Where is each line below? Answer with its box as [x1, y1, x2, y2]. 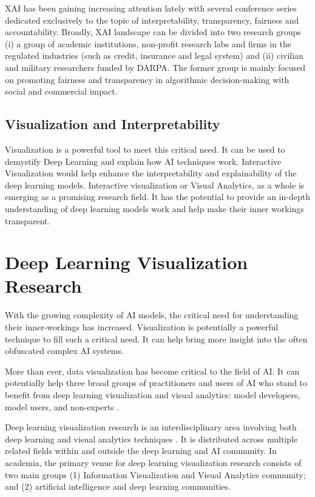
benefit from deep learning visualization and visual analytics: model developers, [5, 388, 300, 401]
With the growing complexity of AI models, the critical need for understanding [5, 309, 299, 321]
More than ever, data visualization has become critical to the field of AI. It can [5, 364, 300, 377]
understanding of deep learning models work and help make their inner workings [5, 202, 304, 215]
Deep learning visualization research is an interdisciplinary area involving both [5, 421, 297, 433]
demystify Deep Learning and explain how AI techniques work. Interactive [5, 155, 282, 167]
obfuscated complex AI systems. [5, 344, 124, 357]
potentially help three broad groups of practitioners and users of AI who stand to [5, 376, 308, 389]
